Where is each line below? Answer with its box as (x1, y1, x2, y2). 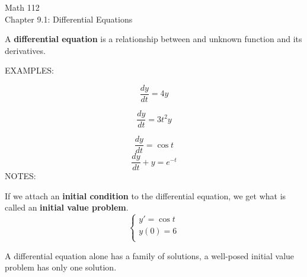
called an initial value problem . (5, 201, 129, 214)
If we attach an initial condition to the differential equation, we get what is (5, 189, 286, 202)
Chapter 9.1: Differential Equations (5, 12, 133, 25)
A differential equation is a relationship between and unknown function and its (5, 33, 302, 45)
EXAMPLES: (5, 64, 54, 77)
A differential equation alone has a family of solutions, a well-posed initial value (5, 249, 295, 262)
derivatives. (5, 44, 46, 56)
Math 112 (5, 1, 40, 13)
